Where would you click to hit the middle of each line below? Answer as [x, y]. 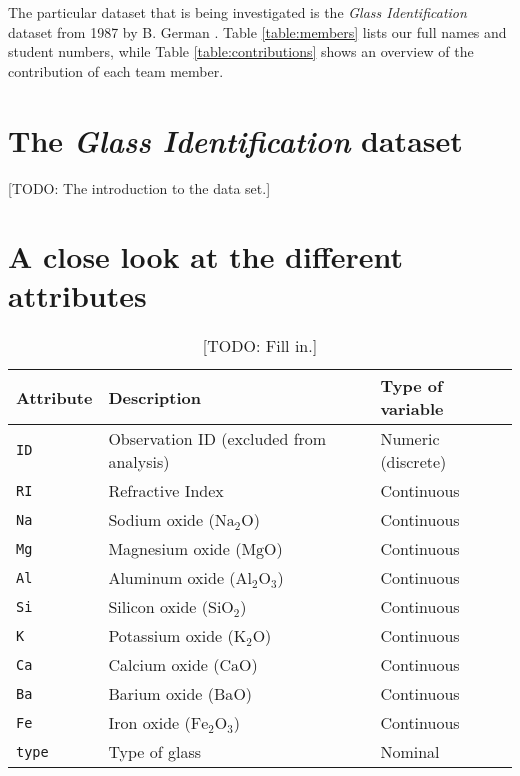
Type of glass [155, 752]
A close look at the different [206, 256]
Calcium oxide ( [164, 665]
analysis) [139, 462]
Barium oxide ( [161, 694]
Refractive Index [166, 491]
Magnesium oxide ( [175, 549]
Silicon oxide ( [158, 607]
